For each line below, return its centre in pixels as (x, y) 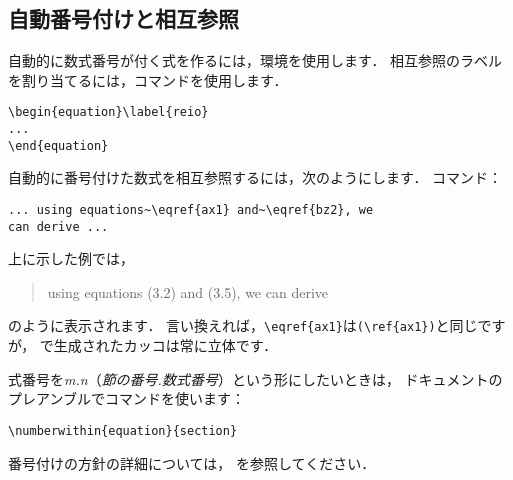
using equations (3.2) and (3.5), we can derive (187, 291)
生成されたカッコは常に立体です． (165, 345)
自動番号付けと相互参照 (123, 18)
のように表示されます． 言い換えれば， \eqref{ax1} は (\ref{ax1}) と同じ (243, 325)
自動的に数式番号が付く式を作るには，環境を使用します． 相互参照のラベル (255, 60)
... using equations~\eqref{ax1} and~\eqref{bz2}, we (191, 209)
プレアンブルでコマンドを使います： (127, 398)
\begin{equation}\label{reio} (108, 112)
